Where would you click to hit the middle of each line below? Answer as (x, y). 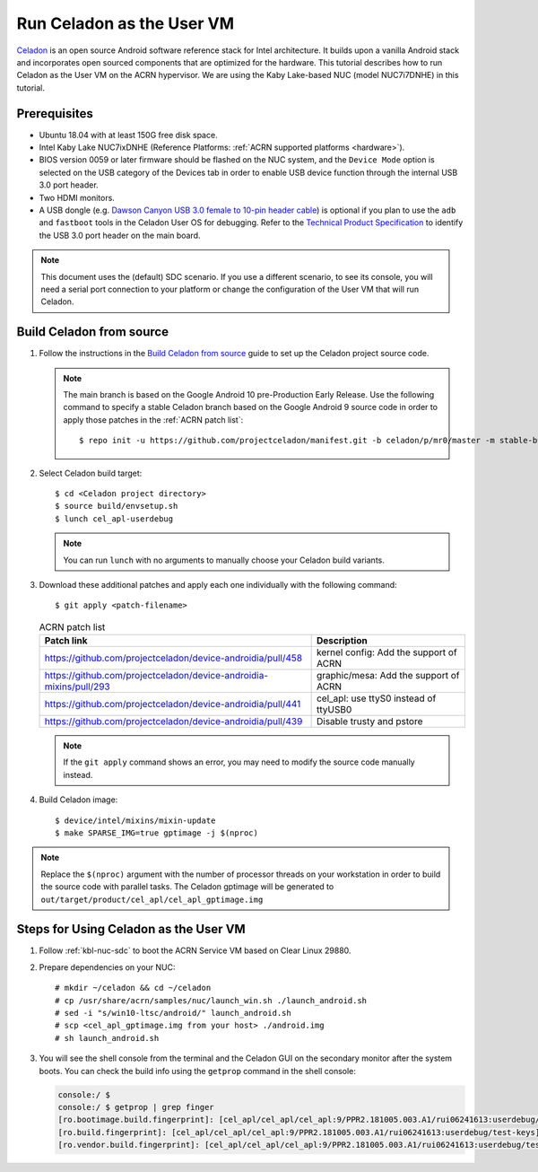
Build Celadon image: (78, 800)
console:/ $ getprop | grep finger (136, 1107)
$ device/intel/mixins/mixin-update (135, 820)
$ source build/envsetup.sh (117, 506)
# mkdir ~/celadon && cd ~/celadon (133, 988)
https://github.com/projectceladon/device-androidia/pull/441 (173, 704)
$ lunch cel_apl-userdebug (114, 519)
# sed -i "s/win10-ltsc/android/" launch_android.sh (173, 1013)
